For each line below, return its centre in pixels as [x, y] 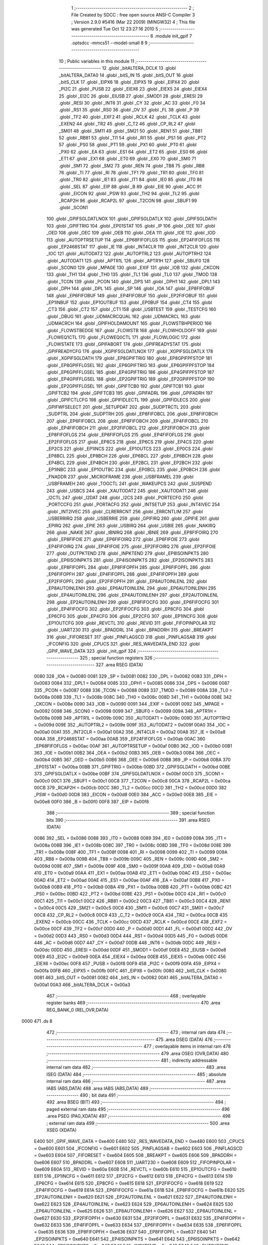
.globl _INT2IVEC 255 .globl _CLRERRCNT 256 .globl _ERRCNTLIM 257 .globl [125, 511]
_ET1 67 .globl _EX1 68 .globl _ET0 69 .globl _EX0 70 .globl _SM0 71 [127, 159]
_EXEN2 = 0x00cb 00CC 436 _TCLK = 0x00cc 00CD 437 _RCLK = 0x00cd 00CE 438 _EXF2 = [131, 922]
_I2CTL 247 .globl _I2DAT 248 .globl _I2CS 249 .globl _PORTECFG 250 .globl [125, 498]
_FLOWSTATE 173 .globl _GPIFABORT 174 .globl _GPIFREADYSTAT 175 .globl [124, 344]
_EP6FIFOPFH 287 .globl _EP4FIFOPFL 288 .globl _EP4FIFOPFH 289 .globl [123, 574]
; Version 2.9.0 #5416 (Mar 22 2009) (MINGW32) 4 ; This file [133, 22]
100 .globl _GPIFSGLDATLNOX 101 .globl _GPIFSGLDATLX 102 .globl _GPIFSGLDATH [132, 219]
